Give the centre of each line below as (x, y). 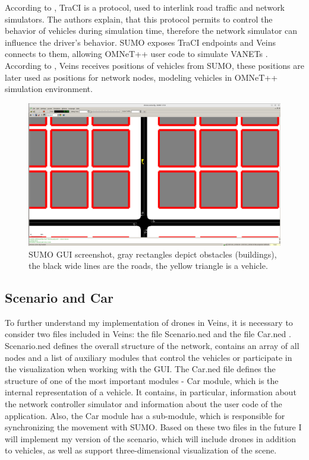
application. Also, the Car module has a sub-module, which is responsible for (145, 415)
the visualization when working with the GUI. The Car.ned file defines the (140, 369)
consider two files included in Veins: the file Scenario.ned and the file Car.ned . (148, 334)
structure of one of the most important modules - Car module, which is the (142, 380)
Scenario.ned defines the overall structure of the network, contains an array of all (152, 346)
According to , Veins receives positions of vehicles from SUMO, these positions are (154, 65)
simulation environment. (49, 89)
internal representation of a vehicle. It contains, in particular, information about (151, 392)
